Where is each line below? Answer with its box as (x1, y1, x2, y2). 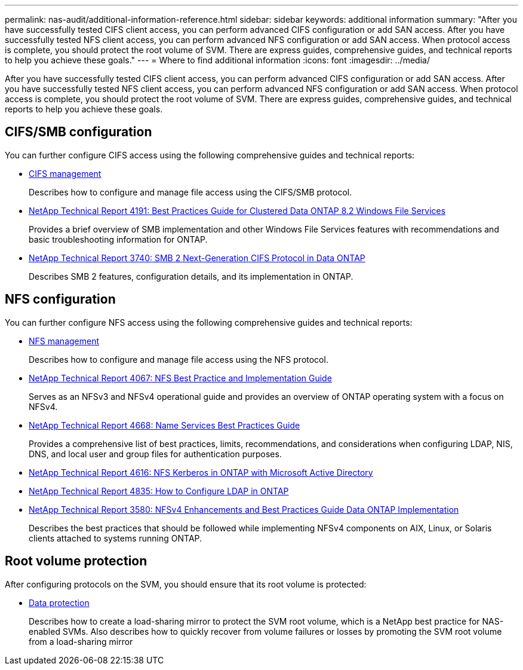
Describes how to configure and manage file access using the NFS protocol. (29, 354, 328, 365)
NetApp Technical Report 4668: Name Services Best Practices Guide (29, 420, 300, 430)
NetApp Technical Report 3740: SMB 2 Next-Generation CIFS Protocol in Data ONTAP (29, 252, 365, 263)
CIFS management (29, 168, 101, 179)
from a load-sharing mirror (29, 636, 133, 647)
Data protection (29, 597, 90, 608)
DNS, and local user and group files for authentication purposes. (29, 448, 282, 459)
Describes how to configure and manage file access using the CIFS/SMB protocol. (29, 186, 352, 197)
